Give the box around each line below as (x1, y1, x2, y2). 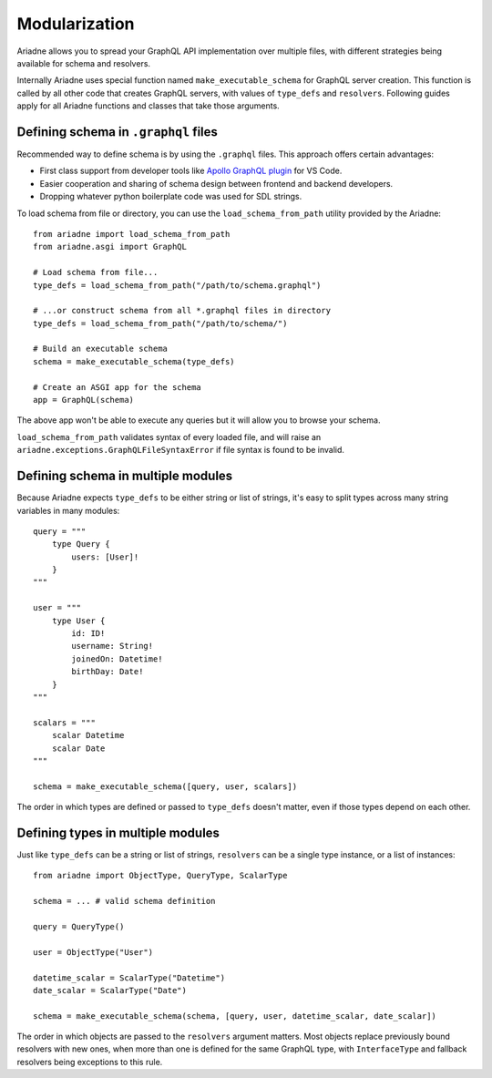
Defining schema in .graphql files (16, 124, 219, 139)
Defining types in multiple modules (16, 825, 220, 840)
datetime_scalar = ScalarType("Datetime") (33, 972, 226, 983)
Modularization (16, 14, 136, 34)
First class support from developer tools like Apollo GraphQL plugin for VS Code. (39, 165, 343, 177)
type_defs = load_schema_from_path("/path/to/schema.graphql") (33, 280, 322, 291)
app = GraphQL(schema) (33, 395, 135, 406)
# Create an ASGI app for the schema (33, 382, 202, 392)
